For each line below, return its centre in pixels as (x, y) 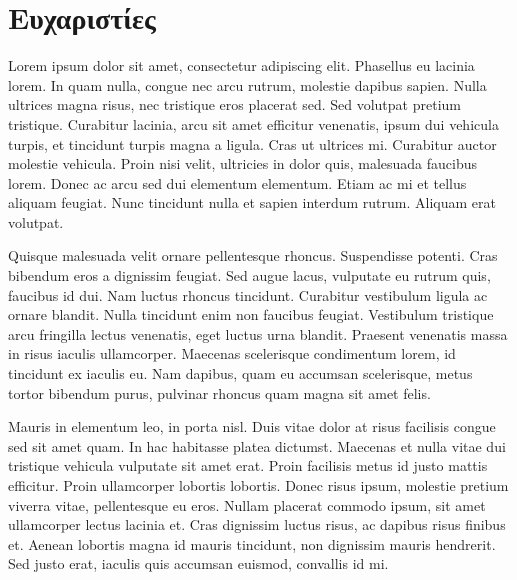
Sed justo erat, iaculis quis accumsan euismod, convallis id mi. (198, 563)
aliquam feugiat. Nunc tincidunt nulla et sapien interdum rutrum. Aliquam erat (252, 202)
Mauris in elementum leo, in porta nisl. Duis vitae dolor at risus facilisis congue (252, 426)
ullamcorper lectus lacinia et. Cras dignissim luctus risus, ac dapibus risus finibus (257, 524)
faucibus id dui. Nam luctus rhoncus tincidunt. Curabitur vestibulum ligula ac (248, 294)
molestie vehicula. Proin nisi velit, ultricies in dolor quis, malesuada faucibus (243, 163)
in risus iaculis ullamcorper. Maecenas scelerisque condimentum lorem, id (232, 353)
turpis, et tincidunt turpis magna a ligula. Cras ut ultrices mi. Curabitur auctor (252, 143)
